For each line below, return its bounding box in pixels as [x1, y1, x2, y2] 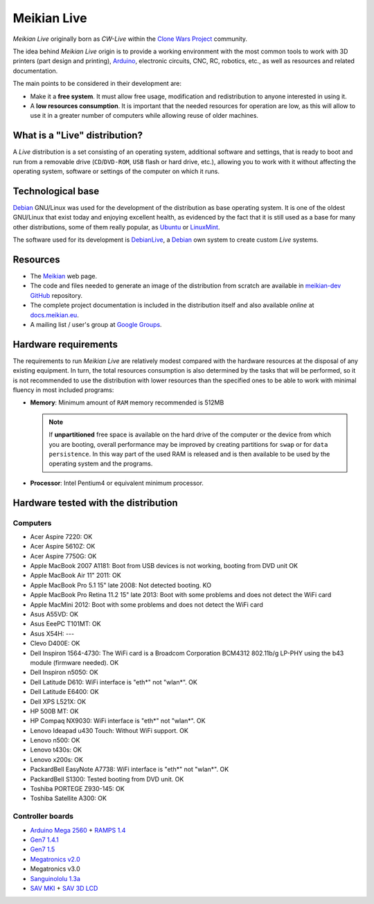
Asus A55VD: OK [30, 610, 79, 618]
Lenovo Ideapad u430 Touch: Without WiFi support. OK [30, 726, 188, 734]
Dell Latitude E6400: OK [30, 688, 100, 696]
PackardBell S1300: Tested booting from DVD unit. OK [30, 774, 184, 783]
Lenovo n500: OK [30, 736, 80, 745]
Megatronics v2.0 [30, 855, 81, 863]
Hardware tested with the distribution [12, 497, 178, 508]
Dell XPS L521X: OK [30, 697, 87, 706]
